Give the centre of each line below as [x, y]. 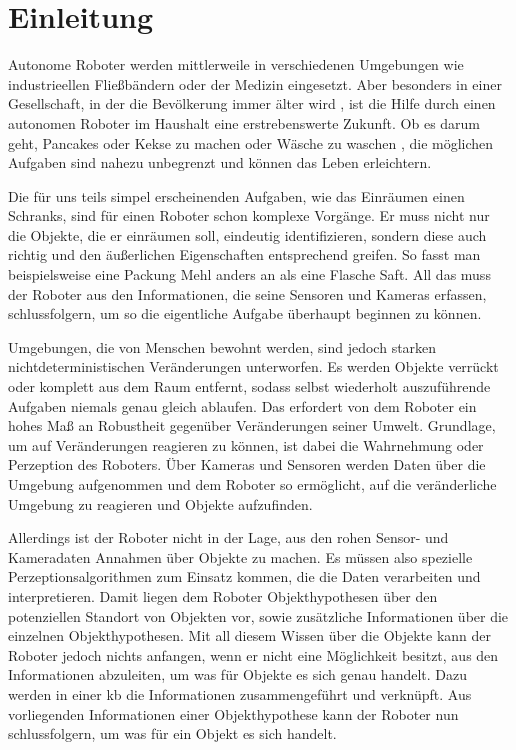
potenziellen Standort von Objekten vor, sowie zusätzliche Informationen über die [258, 615]
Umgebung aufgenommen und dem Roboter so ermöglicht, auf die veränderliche [252, 484]
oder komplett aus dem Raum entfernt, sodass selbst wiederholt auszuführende [249, 386]
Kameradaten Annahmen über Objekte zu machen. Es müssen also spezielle [240, 556]
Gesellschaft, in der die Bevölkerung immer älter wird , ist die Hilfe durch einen [252, 103]
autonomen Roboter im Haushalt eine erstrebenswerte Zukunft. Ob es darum [244, 122]
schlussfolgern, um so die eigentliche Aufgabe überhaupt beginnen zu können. [245, 313]
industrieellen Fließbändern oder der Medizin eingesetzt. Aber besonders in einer [255, 83]
